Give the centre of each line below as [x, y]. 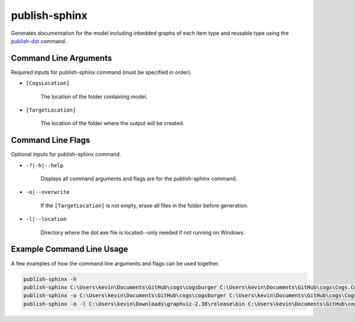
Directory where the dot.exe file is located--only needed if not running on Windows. [143, 232]
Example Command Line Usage [70, 249]
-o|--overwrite [48, 192]
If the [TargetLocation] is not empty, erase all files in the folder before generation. [144, 205]
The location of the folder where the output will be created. [112, 123]
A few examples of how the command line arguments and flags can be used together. [115, 264]
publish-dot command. [39, 41]
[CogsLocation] [48, 83]
